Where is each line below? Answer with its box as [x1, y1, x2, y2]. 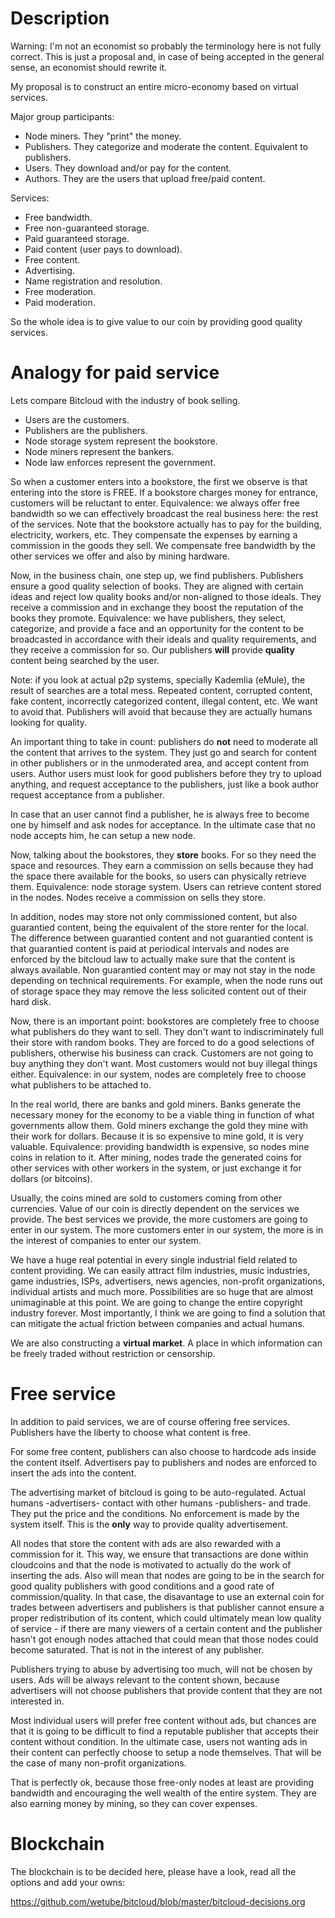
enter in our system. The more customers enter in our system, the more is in [10, 1223, 324, 1236]
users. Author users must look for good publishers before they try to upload [10, 767, 322, 779]
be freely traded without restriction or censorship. [10, 1347, 216, 1359]
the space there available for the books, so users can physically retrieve [10, 870, 307, 882]
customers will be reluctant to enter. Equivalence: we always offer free [10, 497, 300, 509]
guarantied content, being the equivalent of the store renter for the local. [10, 921, 309, 933]
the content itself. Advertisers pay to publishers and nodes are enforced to [10, 1456, 317, 1468]
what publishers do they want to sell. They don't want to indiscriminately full [10, 1025, 324, 1037]
